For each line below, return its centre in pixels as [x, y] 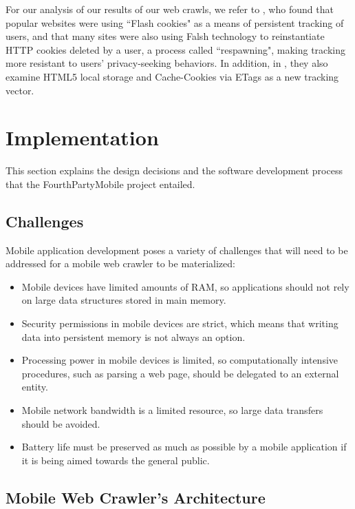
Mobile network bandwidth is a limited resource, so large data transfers [172, 410]
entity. [35, 387]
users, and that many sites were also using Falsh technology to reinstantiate [165, 36]
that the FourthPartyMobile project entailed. [100, 184]
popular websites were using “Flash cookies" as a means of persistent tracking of [175, 22]
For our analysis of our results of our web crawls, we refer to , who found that [170, 9]
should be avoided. [61, 423]
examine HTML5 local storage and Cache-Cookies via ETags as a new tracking [172, 76]
